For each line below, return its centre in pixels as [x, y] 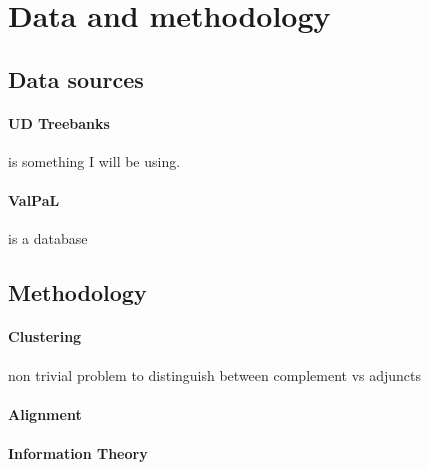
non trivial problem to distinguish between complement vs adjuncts [215, 374]
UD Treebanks [59, 122]
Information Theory [78, 452]
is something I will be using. [94, 160]
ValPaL [34, 200]
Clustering [45, 336]
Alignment [45, 413]
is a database [48, 238]
